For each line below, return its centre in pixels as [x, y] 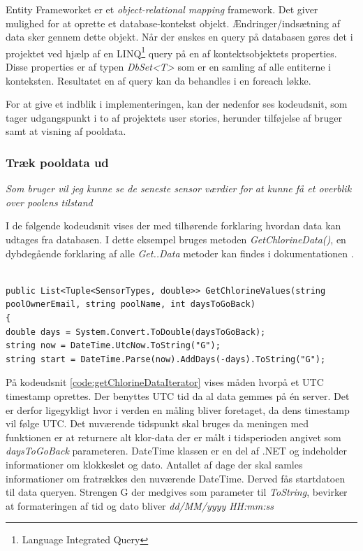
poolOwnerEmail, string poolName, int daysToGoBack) [131, 305]
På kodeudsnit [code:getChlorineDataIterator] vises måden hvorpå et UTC [165, 382]
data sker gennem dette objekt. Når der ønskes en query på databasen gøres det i [179, 37]
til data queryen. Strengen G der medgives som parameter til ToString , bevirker [177, 492]
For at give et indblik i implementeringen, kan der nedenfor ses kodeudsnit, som [177, 104]
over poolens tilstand [49, 202]
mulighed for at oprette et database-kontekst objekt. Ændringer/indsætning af [173, 23]
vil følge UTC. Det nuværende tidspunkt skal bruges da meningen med [157, 423]
